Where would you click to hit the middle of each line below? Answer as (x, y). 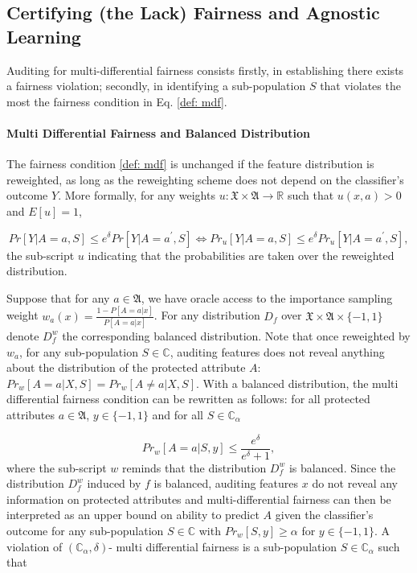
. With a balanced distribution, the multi (297, 383)
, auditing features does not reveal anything (277, 351)
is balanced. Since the (342, 467)
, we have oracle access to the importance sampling (267, 297)
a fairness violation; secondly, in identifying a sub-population (156, 86)
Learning (44, 36)
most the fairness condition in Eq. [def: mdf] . (117, 101)
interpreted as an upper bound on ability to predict (133, 515)
